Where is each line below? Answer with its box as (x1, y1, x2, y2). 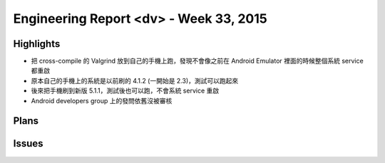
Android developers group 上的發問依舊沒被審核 (31, 96, 173, 105)
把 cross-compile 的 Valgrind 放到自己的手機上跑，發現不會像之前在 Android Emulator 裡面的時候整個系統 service (31, 57, 364, 65)
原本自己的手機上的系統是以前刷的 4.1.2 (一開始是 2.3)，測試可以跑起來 (31, 76, 239, 85)
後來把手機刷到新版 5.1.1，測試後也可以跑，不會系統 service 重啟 (31, 86, 220, 95)
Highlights (13, 38, 61, 50)
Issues (13, 137, 43, 149)
